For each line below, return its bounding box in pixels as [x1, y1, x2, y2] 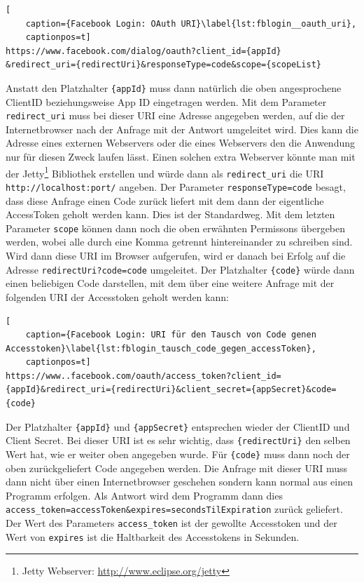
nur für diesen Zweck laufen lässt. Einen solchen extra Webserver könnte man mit [6, 149, 356, 164]
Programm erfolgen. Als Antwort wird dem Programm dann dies [6, 488, 283, 502]
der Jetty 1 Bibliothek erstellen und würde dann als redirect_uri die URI [6, 163, 324, 180]
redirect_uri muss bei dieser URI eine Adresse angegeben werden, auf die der [6, 108, 345, 123]
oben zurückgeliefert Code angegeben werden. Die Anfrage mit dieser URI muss [6, 460, 348, 475]
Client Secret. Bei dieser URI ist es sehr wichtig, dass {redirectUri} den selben [6, 433, 351, 448]
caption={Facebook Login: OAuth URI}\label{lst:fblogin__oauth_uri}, [25, 18, 357, 29]
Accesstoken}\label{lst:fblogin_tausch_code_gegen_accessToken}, [6, 343, 316, 354]
